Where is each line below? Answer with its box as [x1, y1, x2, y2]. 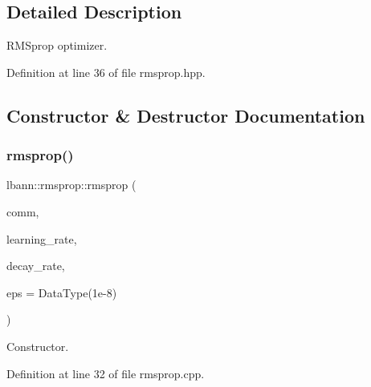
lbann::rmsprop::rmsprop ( [6, 176, 137, 193]
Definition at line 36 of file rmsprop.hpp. [6, 63, 206, 80]
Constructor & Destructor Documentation [6, 103, 365, 127]
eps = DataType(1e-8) [6, 284, 117, 300]
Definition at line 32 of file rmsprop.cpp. [6, 365, 205, 381]
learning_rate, [6, 230, 77, 247]
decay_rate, [6, 257, 65, 274]
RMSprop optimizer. [6, 37, 108, 54]
